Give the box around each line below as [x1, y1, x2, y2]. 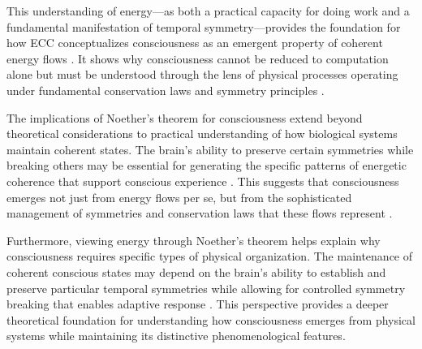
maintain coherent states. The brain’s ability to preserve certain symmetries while [6, 140, 414, 157]
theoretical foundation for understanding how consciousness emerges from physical [6, 311, 416, 328]
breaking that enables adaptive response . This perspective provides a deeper [6, 295, 389, 312]
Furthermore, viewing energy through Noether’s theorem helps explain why [6, 231, 381, 248]
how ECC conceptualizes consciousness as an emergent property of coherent [6, 34, 383, 51]
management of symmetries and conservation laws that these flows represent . [6, 205, 393, 222]
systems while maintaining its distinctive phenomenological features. [6, 327, 346, 344]
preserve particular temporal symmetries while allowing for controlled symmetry [6, 279, 406, 296]
